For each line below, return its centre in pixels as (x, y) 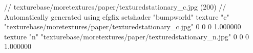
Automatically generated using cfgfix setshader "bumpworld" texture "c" (117, 16)
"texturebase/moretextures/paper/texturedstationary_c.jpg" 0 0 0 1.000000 (123, 26)
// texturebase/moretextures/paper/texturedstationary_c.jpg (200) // (115, 7)
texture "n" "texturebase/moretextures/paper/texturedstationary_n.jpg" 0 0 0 (127, 36)
